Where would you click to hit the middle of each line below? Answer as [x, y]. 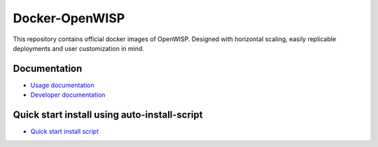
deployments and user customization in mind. [79, 48]
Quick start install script [65, 132]
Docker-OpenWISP [69, 18]
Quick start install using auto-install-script [108, 115]
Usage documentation [62, 85]
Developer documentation [68, 95]
